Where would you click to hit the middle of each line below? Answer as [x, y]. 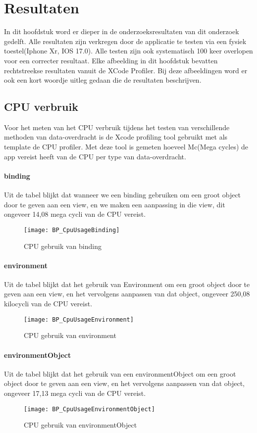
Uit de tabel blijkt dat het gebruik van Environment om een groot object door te [127, 284]
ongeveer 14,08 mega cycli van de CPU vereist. [75, 214]
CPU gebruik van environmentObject [80, 425]
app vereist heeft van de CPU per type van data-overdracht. [95, 156]
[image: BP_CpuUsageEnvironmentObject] [89, 409]
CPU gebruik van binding [63, 246]
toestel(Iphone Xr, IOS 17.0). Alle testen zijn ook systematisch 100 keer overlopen [128, 51]
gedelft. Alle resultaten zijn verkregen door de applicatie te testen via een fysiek [125, 41]
